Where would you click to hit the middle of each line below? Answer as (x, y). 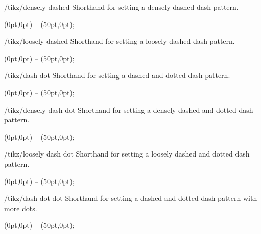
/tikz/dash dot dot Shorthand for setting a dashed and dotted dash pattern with (131, 198)
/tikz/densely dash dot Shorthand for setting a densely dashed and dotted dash (129, 109)
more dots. (21, 208)
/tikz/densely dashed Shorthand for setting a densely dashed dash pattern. (121, 7)
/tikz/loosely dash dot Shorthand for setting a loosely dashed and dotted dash (127, 154)
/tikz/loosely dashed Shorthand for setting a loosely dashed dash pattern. (120, 41)
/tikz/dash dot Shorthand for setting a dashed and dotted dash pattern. (117, 75)
